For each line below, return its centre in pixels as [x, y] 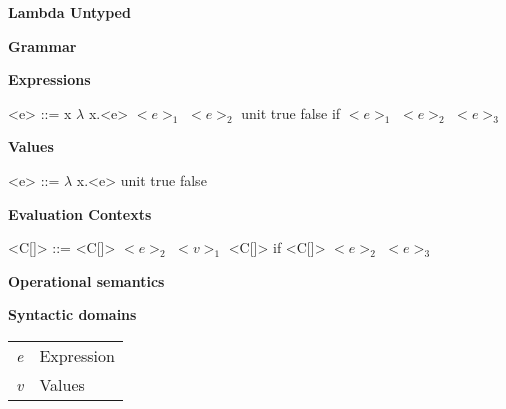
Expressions [49, 79]
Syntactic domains [72, 314]
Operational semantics [86, 280]
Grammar [42, 45]
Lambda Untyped [69, 12]
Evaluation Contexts [80, 213]
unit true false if [291, 112]
